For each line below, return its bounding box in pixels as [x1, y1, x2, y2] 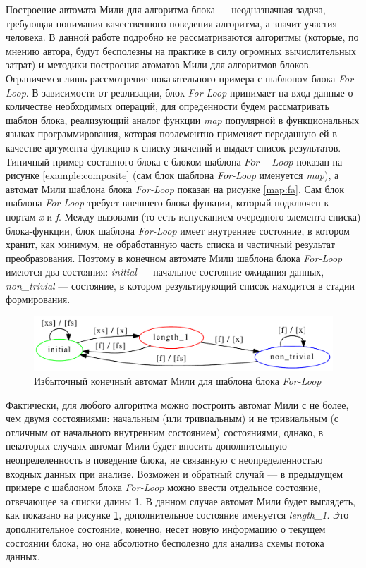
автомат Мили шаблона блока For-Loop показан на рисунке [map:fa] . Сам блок [6, 181, 345, 196]
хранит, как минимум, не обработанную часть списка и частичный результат [6, 237, 335, 252]
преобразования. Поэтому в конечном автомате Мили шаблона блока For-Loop [6, 250, 343, 265]
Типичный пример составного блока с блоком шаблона [6, 154, 241, 168]
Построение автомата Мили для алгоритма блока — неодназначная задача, [6, 2, 326, 16]
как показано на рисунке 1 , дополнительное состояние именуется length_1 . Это [6, 507, 349, 522]
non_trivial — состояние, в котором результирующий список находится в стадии [6, 278, 355, 292]
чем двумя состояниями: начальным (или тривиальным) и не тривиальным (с [6, 411, 339, 426]
